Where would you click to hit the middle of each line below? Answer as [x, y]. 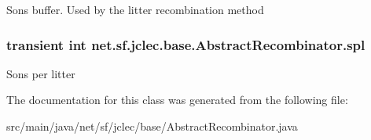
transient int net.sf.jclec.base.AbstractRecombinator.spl [186, 44]
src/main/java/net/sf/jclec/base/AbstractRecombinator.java [152, 126]
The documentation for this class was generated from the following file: [177, 100]
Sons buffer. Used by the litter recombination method [135, 9]
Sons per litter [41, 73]
